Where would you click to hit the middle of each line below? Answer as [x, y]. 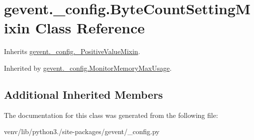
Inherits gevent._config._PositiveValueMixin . [72, 51]
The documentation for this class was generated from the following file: [111, 115]
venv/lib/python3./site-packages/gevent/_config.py [82, 131]
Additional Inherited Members [83, 94]
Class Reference [90, 28]
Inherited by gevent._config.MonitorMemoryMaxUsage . [88, 68]
